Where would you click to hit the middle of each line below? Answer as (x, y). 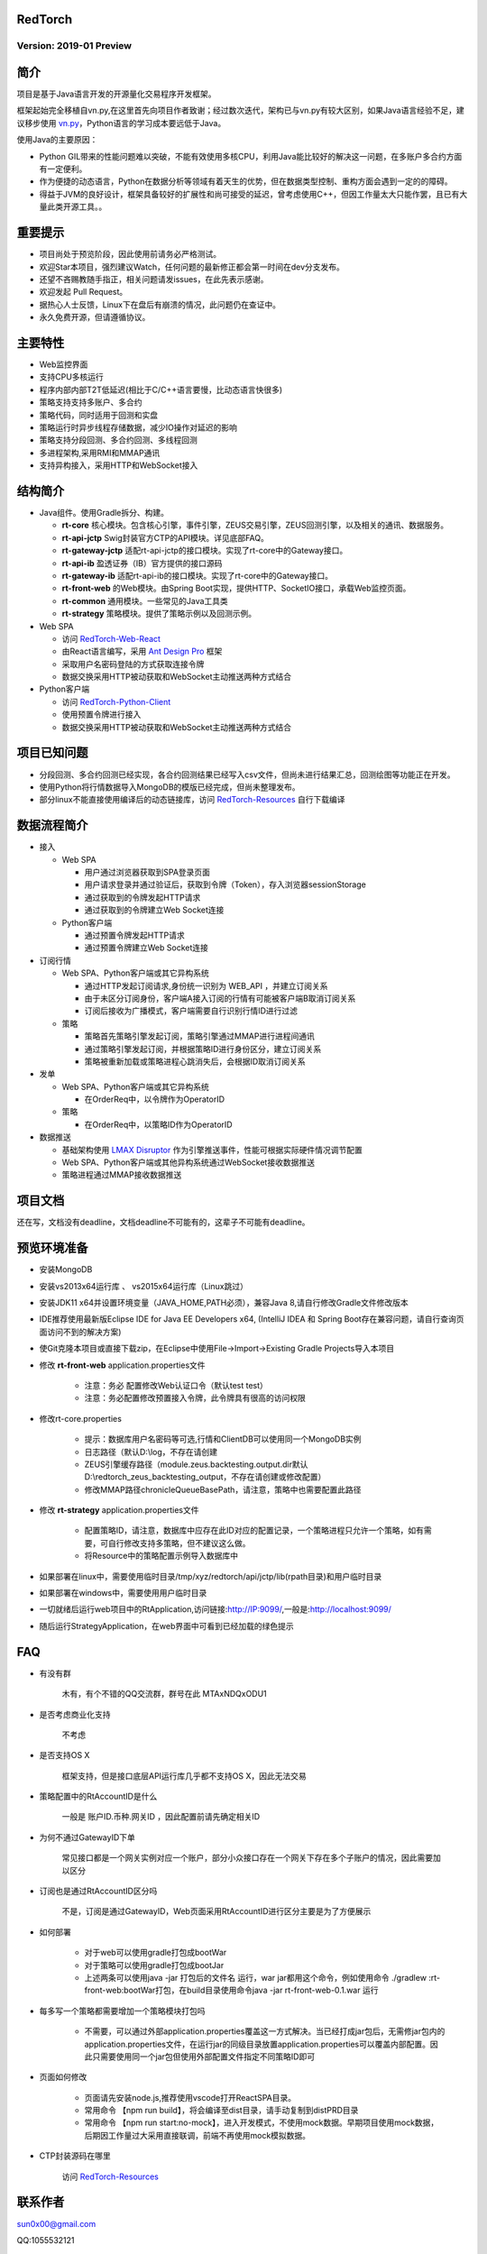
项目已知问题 (52, 753)
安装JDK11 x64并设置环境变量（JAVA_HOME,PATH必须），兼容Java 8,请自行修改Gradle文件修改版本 (224, 1302)
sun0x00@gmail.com (56, 2223)
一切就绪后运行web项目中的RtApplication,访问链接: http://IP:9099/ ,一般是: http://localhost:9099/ (216, 1609)
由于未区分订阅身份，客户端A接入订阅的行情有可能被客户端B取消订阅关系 (220, 998)
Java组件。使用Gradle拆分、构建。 (104, 513)
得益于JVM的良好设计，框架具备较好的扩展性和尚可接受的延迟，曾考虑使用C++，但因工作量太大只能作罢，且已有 (249, 194)
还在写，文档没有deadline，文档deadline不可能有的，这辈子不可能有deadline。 (163, 1223)
